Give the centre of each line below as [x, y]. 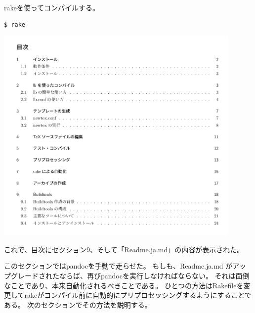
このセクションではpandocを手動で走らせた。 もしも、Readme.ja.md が [118, 266]
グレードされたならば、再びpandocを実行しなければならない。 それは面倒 [130, 276]
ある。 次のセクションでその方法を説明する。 [78, 304]
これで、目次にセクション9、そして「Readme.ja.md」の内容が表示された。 [124, 249]
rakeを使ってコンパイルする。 [52, 7]
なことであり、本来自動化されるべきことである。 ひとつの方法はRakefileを [124, 285]
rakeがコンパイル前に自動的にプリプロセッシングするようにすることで [138, 295]
